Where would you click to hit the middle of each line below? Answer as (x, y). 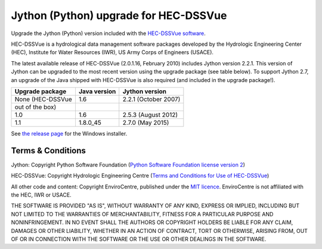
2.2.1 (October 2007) (151, 99)
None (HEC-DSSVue (43, 99)
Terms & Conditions (49, 151)
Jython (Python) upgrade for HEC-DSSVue (119, 15)
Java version (97, 91)
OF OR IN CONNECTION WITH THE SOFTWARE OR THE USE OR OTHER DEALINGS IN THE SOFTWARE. (139, 239)
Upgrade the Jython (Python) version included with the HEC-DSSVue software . (108, 33)
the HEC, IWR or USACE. (41, 195)
